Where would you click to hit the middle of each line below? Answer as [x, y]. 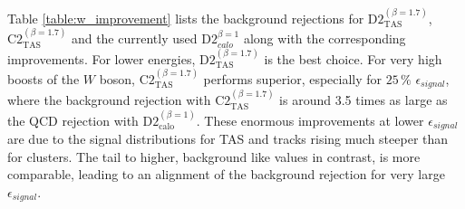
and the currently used [134, 38]
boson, [117, 79]
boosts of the [44, 79]
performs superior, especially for [293, 79]
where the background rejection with [109, 100]
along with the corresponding [325, 38]
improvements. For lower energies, [102, 58]
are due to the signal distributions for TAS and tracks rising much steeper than [228, 139]
